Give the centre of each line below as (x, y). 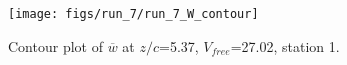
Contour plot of (55, 45)
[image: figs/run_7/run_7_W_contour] (133, 14)
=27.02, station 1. (285, 45)
